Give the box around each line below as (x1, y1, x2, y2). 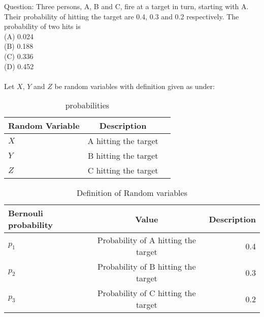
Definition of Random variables (77, 187, 187, 199)
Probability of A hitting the (97, 234, 196, 246)
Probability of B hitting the (97, 261, 196, 273)
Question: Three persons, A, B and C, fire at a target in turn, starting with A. (4, 1, 249, 11)
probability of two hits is (4, 21, 81, 32)
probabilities (65, 99, 110, 111)
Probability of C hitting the (97, 287, 196, 299)
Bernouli (8, 207, 43, 219)
